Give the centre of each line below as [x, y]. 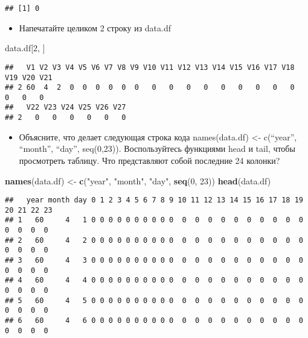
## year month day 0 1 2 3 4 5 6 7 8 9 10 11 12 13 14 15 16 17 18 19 [154, 200]
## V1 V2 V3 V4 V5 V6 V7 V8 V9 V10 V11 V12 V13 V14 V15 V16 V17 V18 [150, 67]
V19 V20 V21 [29, 77]
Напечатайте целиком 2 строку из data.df [95, 27]
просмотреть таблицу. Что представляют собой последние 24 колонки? [149, 160]
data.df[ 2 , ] [25, 48]
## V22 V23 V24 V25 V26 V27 [66, 108]
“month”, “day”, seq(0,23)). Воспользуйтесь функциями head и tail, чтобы [157, 149]
